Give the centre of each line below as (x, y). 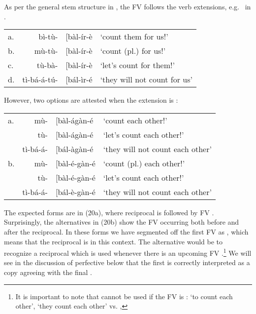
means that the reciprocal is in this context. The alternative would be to (113, 241)
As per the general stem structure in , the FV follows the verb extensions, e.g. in (128, 6)
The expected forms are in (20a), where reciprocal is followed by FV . (109, 212)
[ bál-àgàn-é (74, 149)
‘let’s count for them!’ (137, 65)
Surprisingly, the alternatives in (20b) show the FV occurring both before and (122, 222)
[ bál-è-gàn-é (75, 192)
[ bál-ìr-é (79, 79)
